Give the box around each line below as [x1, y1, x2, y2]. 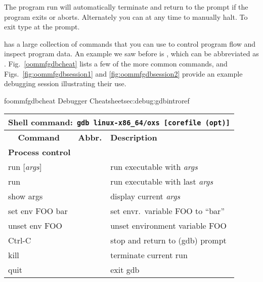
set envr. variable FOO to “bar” [110, 205, 225, 217]
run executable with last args [110, 175, 213, 188]
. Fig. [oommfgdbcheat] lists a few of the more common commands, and [4, 58, 228, 68]
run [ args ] [8, 161, 42, 173]
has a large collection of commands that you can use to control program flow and [4, 38, 255, 49]
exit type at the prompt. [4, 21, 80, 32]
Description [110, 131, 157, 144]
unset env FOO [8, 220, 62, 232]
